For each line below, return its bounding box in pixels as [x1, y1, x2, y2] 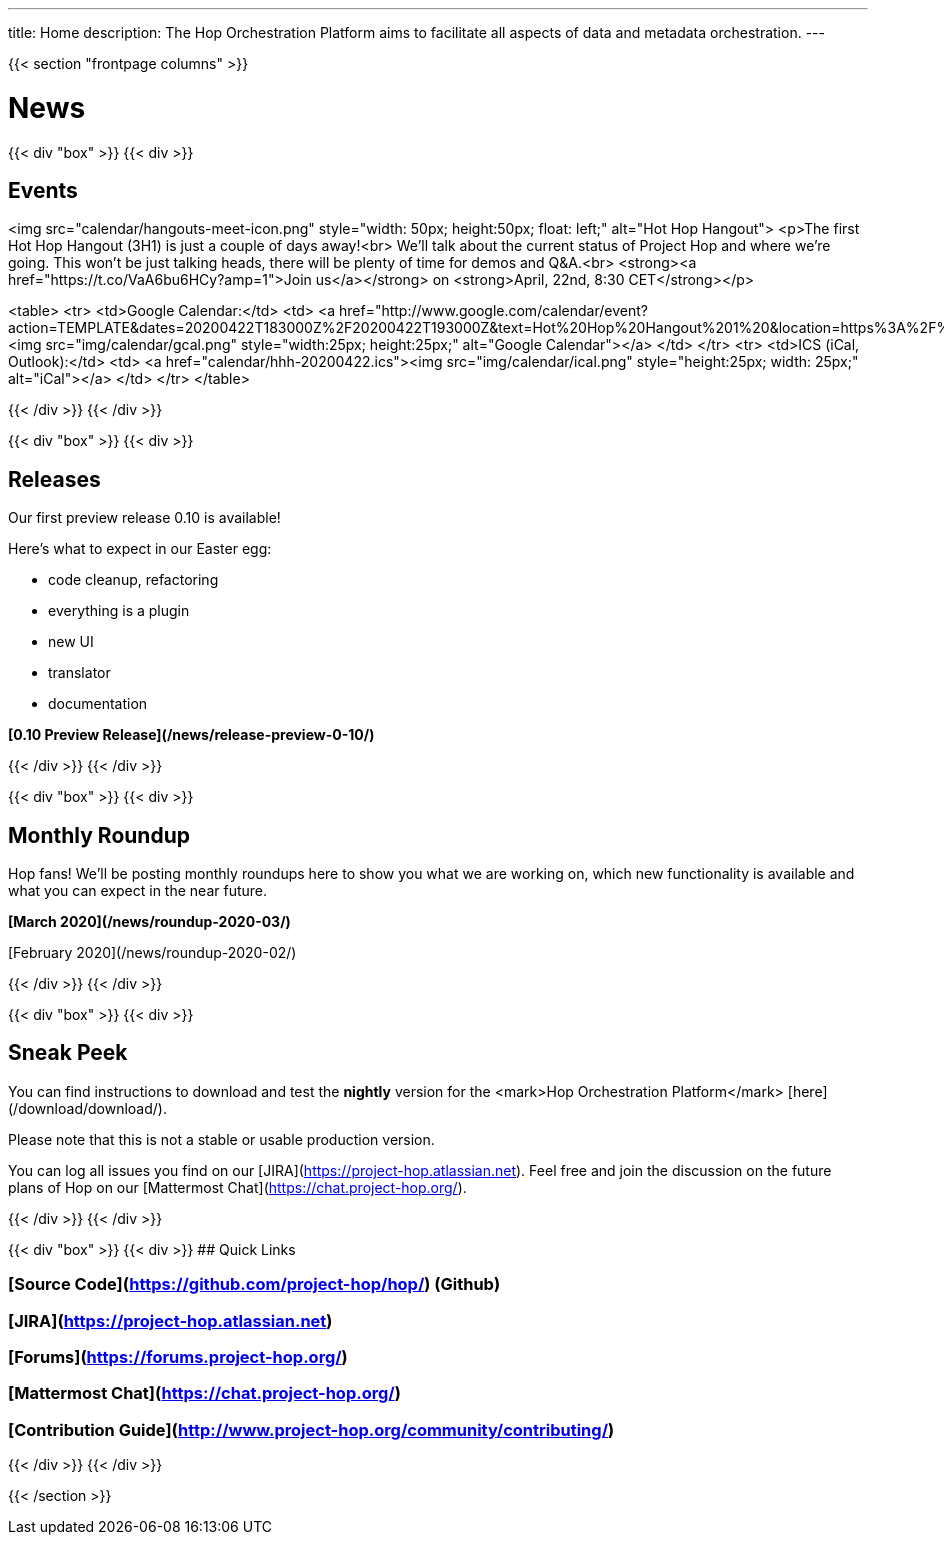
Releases [8, 466, 101, 492]
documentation [48, 695, 148, 713]
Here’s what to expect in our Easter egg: [8, 540, 272, 558]
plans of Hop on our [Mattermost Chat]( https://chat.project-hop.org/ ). [8, 1178, 467, 1196]
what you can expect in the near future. [8, 882, 268, 900]
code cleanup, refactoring [48, 571, 219, 589]
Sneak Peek [8, 1040, 128, 1066]
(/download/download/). [8, 1099, 167, 1117]
